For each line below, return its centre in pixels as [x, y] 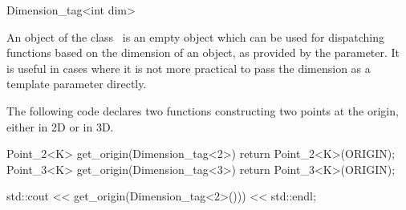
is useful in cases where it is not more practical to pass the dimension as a [189, 68]
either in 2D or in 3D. [60, 126]
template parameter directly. [77, 84]
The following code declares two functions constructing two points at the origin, [203, 110]
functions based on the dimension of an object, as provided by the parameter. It [203, 52]
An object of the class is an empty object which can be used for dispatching [195, 36]
